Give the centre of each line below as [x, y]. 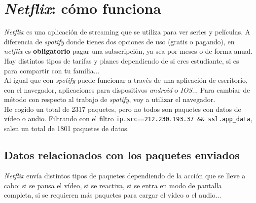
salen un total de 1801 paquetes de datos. [67, 128]
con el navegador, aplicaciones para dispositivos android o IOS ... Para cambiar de [127, 89]
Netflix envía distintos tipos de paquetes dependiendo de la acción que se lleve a [125, 175]
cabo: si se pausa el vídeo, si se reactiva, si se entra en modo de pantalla [113, 185]
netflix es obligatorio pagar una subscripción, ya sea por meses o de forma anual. [128, 51]
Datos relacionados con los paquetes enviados [122, 155]
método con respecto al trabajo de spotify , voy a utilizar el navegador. [110, 99]
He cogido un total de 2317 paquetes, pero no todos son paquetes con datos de [123, 109]
